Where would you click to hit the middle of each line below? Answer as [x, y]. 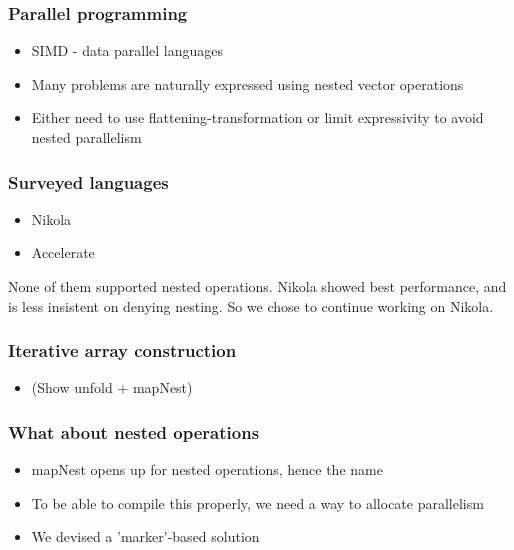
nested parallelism [86, 137]
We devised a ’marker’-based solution [145, 536]
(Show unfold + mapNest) [112, 387]
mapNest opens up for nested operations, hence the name [207, 469]
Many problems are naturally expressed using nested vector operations [247, 83]
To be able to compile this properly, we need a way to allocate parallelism [257, 502]
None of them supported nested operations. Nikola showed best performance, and [257, 286]
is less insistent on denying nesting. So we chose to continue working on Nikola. [251, 305]
